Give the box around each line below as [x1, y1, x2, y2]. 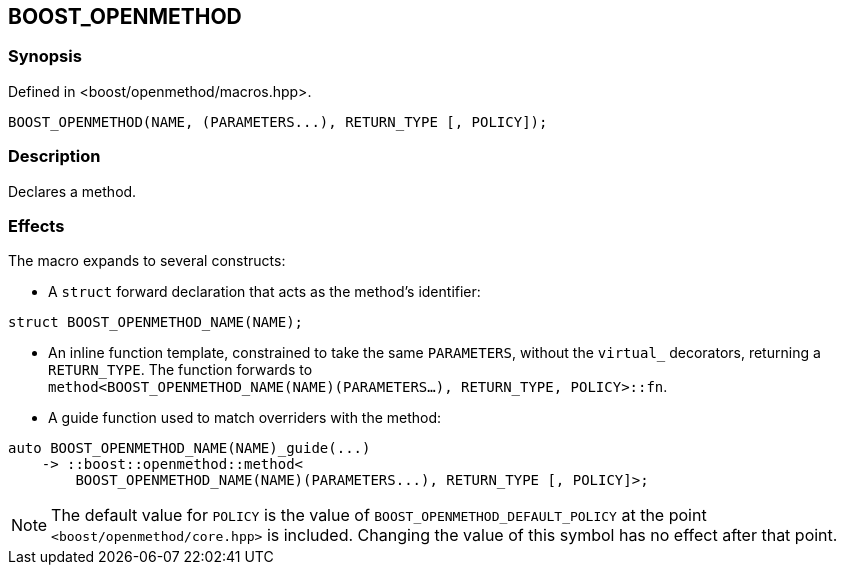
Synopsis [8, 46, 82, 67]
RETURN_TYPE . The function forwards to [48, 361, 313, 379]
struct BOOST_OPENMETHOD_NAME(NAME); [8, 314, 304, 331]
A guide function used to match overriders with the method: [48, 409, 442, 427]
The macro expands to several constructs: [8, 252, 286, 270]
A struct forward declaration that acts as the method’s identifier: [48, 283, 481, 301]
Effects [8, 215, 65, 236]
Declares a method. [8, 182, 137, 200]
